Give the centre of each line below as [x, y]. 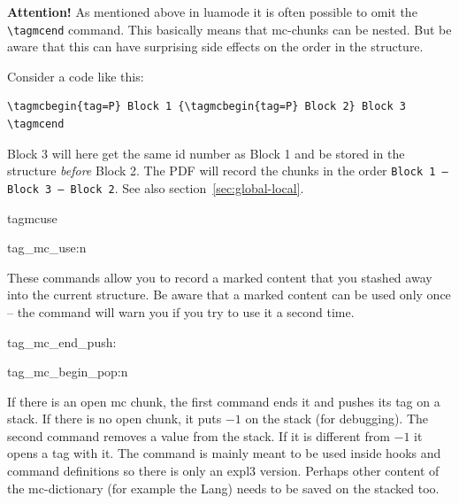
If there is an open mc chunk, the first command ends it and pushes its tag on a [224, 401]
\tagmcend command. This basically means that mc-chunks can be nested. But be [229, 29]
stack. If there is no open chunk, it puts [115, 419]
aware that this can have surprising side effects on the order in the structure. [215, 47]
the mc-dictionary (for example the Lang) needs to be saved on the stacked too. [223, 488]
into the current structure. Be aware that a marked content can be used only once [229, 295]
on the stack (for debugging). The [337, 419]
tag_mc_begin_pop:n [68, 372]
